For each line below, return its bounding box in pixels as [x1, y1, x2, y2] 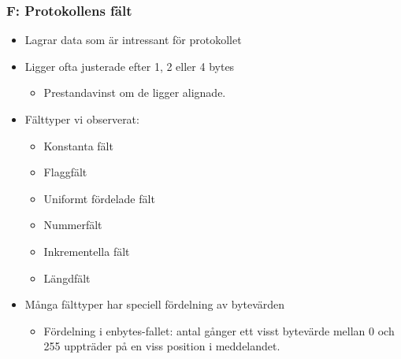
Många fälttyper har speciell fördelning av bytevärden [24, 296, 285, 313]
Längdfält [43, 269, 91, 286]
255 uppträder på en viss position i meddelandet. [43, 338, 280, 354]
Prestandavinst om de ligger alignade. [43, 84, 226, 101]
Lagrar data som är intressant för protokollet [24, 31, 242, 48]
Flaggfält [43, 164, 87, 180]
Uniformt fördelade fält [43, 190, 155, 206]
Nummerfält [43, 217, 102, 233]
